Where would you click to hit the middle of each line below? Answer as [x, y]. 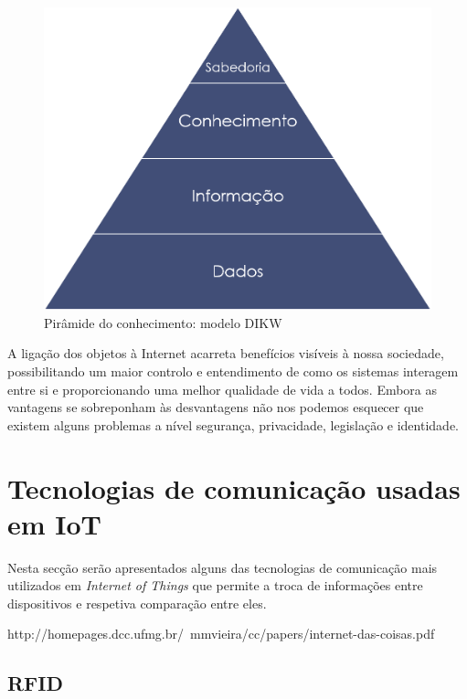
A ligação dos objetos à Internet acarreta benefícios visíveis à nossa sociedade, [226, 353]
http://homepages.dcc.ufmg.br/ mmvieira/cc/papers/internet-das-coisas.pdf [221, 634]
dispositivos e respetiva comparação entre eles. [137, 603]
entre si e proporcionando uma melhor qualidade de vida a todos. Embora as [223, 389]
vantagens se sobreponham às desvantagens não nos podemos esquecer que [216, 407]
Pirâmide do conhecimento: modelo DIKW [163, 322]
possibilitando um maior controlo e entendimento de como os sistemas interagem [233, 371]
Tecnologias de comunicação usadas [234, 487]
